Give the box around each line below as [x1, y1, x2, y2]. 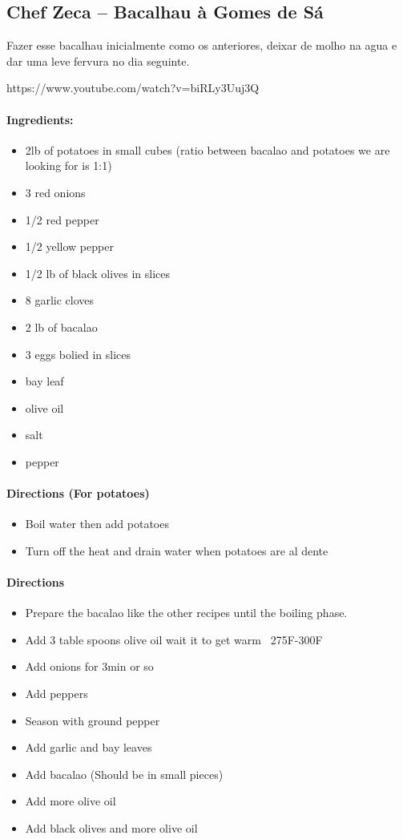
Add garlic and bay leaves [25, 739, 152, 756]
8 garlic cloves [25, 292, 95, 309]
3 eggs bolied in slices [25, 345, 131, 362]
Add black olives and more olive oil [25, 820, 198, 837]
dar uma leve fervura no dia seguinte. [6, 52, 190, 69]
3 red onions [25, 184, 86, 200]
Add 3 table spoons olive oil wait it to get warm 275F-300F [25, 631, 323, 647]
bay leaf [25, 373, 64, 389]
